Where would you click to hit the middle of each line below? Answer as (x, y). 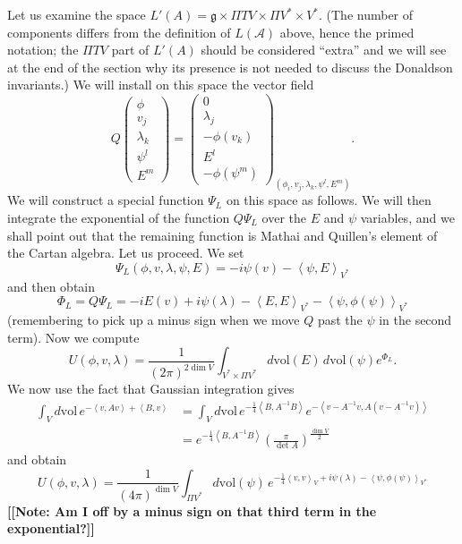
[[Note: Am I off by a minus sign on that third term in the (192, 510)
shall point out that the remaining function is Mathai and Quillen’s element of (222, 235)
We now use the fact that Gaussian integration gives (151, 389)
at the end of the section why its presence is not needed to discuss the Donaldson (230, 67)
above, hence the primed (347, 32)
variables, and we (407, 217)
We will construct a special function (106, 200)
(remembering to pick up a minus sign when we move (154, 319)
